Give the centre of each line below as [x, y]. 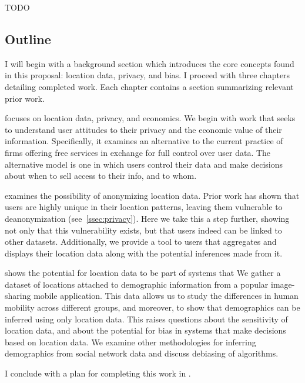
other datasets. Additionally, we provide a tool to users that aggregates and [141, 242]
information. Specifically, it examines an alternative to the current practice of [144, 141]
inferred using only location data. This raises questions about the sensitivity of [146, 319]
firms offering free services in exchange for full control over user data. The [138, 152]
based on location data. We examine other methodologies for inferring [130, 342]
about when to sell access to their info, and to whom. [101, 176]
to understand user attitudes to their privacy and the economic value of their [143, 129]
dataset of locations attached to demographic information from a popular [137, 284]
